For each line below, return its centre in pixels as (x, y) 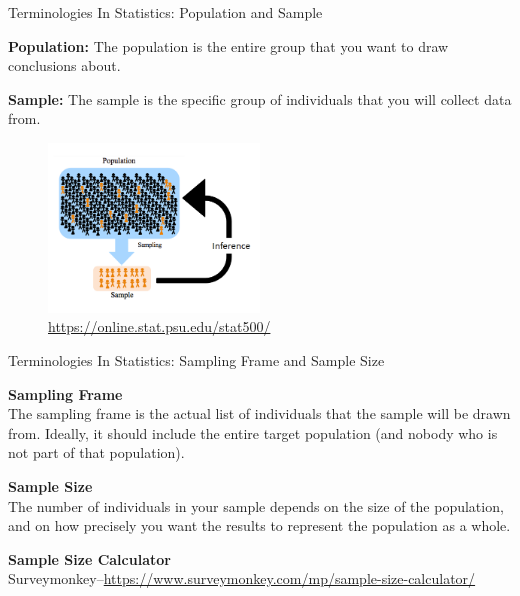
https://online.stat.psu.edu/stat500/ (159, 326)
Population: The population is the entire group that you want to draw (228, 45)
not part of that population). (96, 452)
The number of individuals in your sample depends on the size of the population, (256, 505)
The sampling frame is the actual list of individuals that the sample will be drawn (259, 413)
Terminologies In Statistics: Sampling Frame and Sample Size (196, 359)
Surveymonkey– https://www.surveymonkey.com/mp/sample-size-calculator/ (242, 578)
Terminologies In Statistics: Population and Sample (165, 12)
